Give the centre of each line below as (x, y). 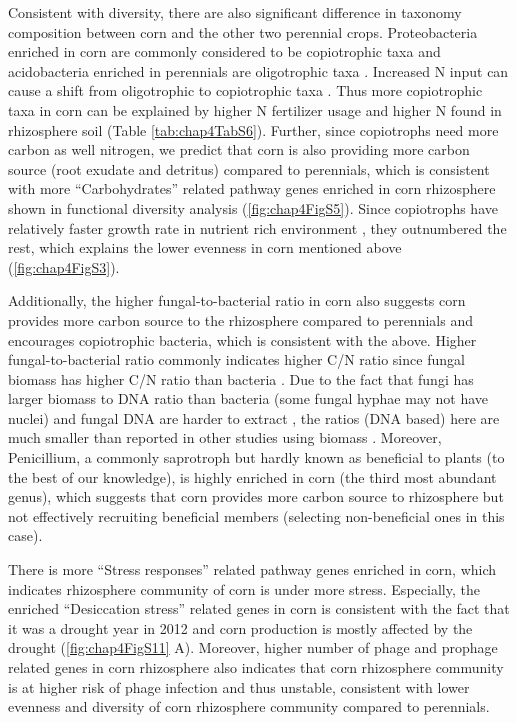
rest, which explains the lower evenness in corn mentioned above (205, 247)
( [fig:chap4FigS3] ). (64, 266)
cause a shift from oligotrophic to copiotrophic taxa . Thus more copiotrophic (245, 90)
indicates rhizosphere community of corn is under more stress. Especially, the (244, 588)
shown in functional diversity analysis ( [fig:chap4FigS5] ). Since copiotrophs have (253, 207)
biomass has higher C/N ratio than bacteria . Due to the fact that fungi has (241, 378)
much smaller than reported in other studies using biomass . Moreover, (225, 437)
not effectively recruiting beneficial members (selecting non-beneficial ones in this (256, 515)
